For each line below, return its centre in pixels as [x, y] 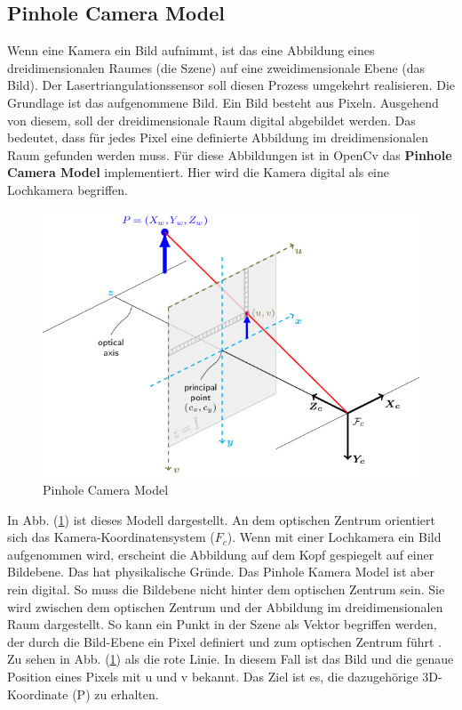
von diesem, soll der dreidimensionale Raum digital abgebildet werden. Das [211, 120]
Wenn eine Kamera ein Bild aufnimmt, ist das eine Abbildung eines [191, 50]
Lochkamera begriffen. [68, 189]
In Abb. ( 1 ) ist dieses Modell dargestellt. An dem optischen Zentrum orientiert [221, 519]
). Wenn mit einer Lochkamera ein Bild [334, 537]
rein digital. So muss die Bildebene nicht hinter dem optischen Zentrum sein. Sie [226, 589]
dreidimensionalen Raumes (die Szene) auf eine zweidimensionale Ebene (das [216, 67]
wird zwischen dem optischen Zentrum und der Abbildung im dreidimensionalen [225, 606]
